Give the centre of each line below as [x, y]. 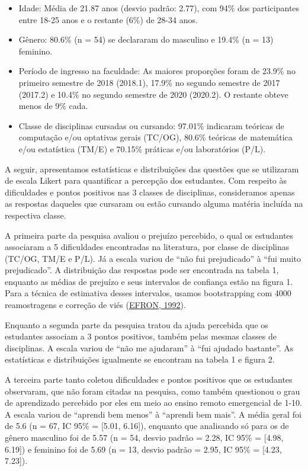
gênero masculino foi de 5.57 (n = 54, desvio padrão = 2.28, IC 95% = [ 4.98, [144, 437]
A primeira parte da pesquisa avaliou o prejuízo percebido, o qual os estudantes [149, 235]
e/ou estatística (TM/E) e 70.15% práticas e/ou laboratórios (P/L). [142, 148]
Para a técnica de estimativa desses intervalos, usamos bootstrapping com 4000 [148, 293]
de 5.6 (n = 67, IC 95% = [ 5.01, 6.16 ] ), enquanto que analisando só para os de [147, 426]
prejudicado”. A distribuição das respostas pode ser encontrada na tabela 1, [142, 270]
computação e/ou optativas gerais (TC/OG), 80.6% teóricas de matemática [155, 137]
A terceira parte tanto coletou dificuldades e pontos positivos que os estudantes [149, 379]
